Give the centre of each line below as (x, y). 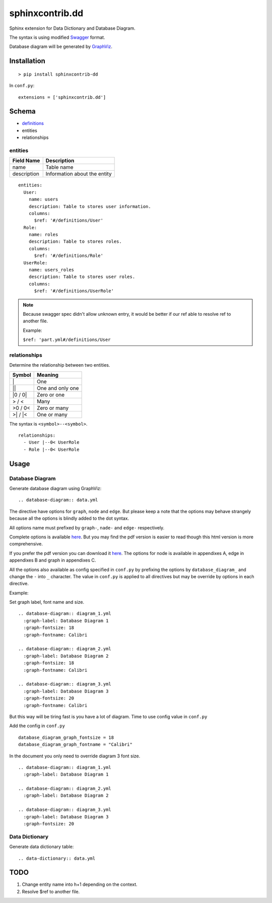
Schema (23, 112)
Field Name (26, 161)
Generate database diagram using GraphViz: (55, 489)
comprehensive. (26, 544)
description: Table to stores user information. (90, 206)
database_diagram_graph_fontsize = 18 (66, 737)
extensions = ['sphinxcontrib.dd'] (62, 97)
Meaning (48, 375)
